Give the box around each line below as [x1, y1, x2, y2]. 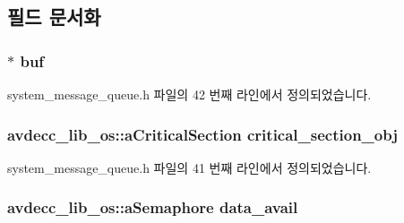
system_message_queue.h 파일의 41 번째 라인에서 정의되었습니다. [7, 158, 372, 176]
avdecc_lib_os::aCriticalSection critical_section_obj [7, 123, 398, 145]
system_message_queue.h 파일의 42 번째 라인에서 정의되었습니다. [7, 85, 372, 103]
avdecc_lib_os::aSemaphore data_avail [7, 196, 298, 219]
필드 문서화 [7, 3, 101, 30]
